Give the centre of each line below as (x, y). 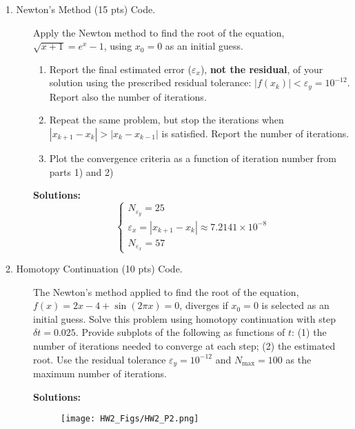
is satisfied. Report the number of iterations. (255, 133)
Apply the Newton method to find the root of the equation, (159, 32)
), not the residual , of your (262, 69)
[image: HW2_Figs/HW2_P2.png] (130, 419)
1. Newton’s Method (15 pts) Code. (81, 9)
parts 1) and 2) (81, 171)
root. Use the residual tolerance (100, 359)
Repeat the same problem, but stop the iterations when (166, 120)
